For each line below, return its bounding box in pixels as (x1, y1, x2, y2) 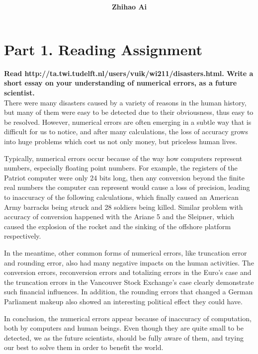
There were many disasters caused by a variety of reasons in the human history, (4, 97, 247, 107)
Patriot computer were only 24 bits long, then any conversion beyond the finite (4, 172, 245, 182)
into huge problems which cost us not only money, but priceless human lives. (4, 136, 238, 146)
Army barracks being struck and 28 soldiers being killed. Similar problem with (4, 201, 243, 212)
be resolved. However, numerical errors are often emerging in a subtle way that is (4, 116, 252, 127)
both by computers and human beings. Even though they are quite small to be (4, 323, 244, 333)
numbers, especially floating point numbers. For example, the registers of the (4, 163, 238, 173)
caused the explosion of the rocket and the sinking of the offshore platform (4, 221, 231, 231)
